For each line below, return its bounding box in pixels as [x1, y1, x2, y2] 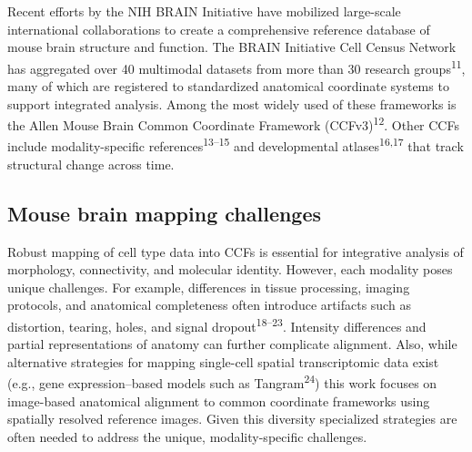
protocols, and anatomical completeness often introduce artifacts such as [7, 295, 411, 314]
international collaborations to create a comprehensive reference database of [7, 19, 430, 38]
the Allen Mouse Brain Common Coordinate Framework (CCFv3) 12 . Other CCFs [7, 113, 459, 134]
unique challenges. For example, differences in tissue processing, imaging [7, 277, 410, 296]
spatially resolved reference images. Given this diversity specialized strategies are [7, 409, 457, 428]
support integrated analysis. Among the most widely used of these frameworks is [7, 94, 457, 113]
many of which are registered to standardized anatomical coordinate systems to [7, 77, 449, 96]
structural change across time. [7, 154, 175, 173]
